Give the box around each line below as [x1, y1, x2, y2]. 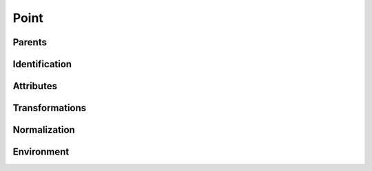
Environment [12, 146, 70, 158]
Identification [12, 58, 72, 70]
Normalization [12, 124, 75, 136]
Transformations [12, 102, 87, 114]
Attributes [12, 80, 58, 92]
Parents [12, 36, 48, 48]
